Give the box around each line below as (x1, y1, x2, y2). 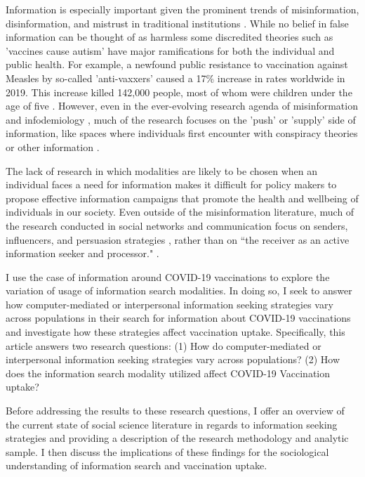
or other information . (6, 139, 100, 154)
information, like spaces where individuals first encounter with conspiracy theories (6, 126, 358, 141)
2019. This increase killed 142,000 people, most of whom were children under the (6, 84, 352, 99)
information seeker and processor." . (6, 246, 159, 261)
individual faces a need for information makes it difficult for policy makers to (6, 177, 337, 192)
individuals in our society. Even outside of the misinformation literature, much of (6, 204, 354, 219)
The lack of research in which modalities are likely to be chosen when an (6, 163, 318, 178)
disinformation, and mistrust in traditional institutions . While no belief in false (6, 15, 349, 30)
